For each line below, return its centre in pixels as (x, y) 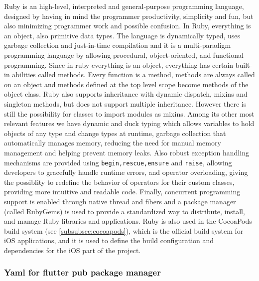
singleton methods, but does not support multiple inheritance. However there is (125, 103)
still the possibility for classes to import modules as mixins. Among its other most (129, 113)
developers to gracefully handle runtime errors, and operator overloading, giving (126, 172)
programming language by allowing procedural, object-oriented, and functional (124, 55)
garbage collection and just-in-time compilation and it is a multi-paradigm (118, 45)
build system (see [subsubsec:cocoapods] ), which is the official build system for (124, 230)
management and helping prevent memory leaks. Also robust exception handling (127, 152)
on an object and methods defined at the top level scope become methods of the (126, 84)
